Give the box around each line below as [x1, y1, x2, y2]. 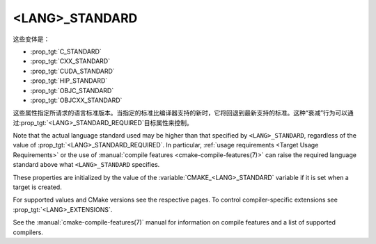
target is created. [13, 183, 62, 191]
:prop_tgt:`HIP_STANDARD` [30, 76, 108, 85]
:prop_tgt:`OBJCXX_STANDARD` [30, 96, 123, 104]
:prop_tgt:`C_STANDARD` [30, 47, 102, 56]
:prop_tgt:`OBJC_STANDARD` [30, 86, 114, 95]
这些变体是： [13, 35, 50, 43]
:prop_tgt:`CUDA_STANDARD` [30, 67, 115, 75]
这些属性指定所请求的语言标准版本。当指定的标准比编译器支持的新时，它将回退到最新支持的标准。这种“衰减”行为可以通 [13, 108, 354, 117]
